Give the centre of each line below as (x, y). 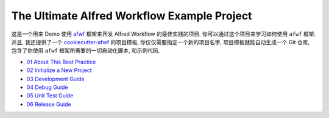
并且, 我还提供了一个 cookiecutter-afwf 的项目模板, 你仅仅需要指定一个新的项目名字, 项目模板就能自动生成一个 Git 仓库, (161, 42)
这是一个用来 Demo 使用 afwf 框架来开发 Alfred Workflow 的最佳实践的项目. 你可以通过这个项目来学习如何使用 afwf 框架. (164, 34)
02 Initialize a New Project (59, 70)
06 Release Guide (49, 104)
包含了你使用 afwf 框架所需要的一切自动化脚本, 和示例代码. (86, 51)
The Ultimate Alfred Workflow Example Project (132, 16)
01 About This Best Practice (61, 62)
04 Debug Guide (47, 87)
